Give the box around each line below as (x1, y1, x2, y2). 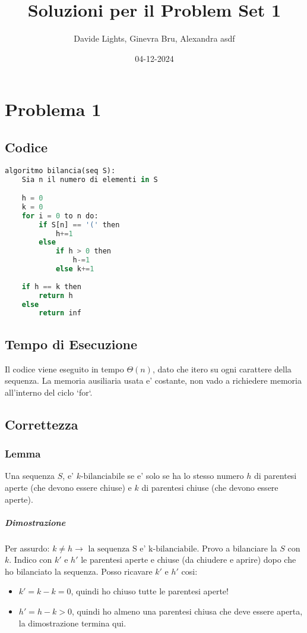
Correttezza (5, 415, 78, 433)
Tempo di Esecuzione (5, 334, 137, 353)
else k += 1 (55, 265, 94, 274)
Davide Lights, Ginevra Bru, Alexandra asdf (74, 32, 235, 45)
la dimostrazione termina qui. (18, 616, 126, 629)
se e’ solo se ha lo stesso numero (127, 469, 244, 482)
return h (39, 291, 73, 300)
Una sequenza (5, 469, 55, 482)
